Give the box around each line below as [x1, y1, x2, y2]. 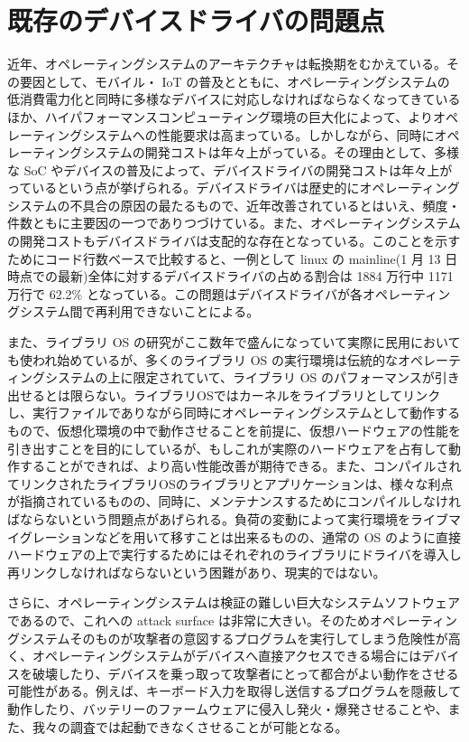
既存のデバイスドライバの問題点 [7, 2, 385, 39]
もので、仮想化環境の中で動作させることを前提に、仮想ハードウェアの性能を [7, 421, 462, 439]
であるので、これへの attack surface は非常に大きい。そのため [7, 610, 370, 629]
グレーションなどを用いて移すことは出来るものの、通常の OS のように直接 [19, 527, 462, 546]
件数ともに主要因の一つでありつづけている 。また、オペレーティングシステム [7, 213, 461, 232]
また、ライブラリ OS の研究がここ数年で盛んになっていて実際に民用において [7, 333, 461, 352]
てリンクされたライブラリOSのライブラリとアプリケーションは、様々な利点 [7, 474, 454, 493]
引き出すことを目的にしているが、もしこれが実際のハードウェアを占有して [7, 438, 448, 457]
